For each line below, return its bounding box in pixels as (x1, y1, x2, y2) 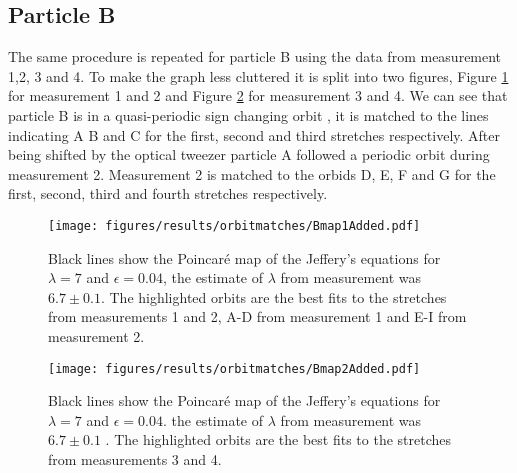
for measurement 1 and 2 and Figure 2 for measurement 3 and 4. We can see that (8, 85, 508, 106)
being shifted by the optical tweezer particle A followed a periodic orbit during (8, 144, 490, 165)
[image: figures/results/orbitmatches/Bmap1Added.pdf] (48, 218, 421, 233)
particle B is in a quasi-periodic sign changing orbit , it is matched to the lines (8, 104, 489, 125)
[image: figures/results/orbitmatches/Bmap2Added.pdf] (48, 361, 421, 376)
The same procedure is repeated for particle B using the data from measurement (8, 46, 502, 67)
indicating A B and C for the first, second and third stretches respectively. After (8, 124, 500, 145)
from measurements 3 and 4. (48, 449, 222, 470)
